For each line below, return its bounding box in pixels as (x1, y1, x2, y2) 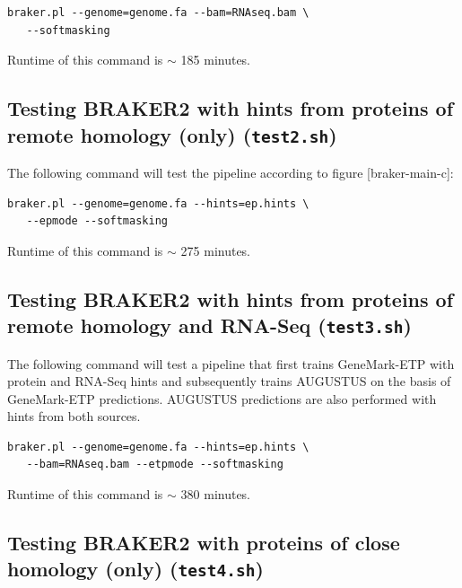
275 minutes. (180, 241, 251, 259)
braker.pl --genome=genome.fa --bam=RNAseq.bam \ (7, 6, 309, 19)
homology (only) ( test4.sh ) (7, 555, 264, 583)
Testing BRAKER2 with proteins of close (7, 529, 400, 557)
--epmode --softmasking (26, 215, 168, 228)
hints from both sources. (7, 407, 141, 426)
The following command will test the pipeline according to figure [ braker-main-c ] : (7, 162, 454, 181)
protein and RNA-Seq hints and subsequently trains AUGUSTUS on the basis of (7, 372, 451, 391)
